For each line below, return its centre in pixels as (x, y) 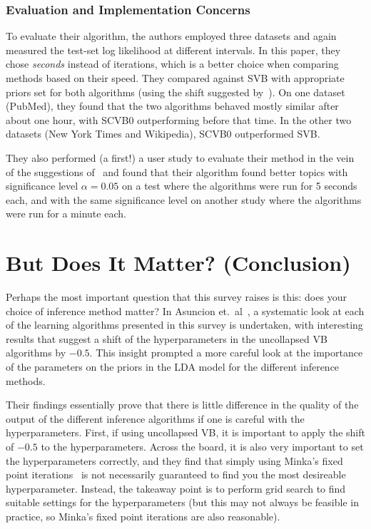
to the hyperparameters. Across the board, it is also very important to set (202, 446)
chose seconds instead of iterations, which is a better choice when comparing (172, 64)
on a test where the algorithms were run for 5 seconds (240, 186)
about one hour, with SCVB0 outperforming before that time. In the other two (179, 119)
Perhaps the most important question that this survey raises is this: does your (176, 297)
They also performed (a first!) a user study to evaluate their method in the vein (180, 157)
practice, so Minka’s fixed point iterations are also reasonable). (143, 516)
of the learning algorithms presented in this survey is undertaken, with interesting (184, 325)
